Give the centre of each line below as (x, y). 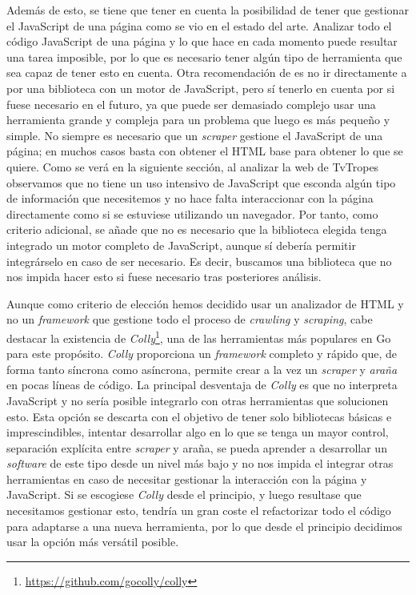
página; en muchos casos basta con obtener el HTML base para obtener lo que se (205, 151)
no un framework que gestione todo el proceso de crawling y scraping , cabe (190, 319)
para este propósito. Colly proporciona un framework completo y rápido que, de (202, 354)
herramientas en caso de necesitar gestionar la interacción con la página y (187, 478)
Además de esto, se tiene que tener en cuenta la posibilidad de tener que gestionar (208, 10)
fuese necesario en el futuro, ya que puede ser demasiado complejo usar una (191, 104)
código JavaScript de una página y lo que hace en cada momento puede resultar (202, 41)
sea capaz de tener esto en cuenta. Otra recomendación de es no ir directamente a (207, 72)
